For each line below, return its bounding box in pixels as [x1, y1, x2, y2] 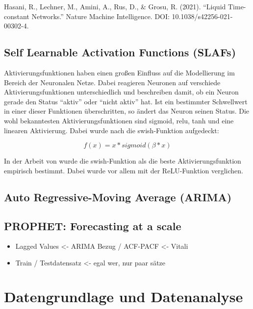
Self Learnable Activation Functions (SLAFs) [4, 45, 236, 60]
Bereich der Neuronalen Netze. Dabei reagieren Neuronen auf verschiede [4, 77, 221, 87]
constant [4, 11, 29, 21]
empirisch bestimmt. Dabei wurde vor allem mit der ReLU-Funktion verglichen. [4, 165, 244, 175]
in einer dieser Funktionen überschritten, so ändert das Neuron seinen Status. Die [4, 106, 250, 116]
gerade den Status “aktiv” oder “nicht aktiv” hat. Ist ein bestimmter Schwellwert [4, 96, 248, 106]
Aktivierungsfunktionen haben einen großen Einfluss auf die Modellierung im [4, 67, 235, 77]
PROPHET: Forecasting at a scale [4, 218, 181, 233]
